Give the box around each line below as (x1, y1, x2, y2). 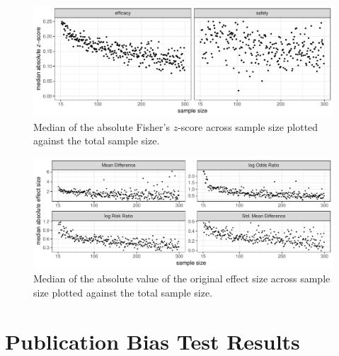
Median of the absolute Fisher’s (33, 119, 170, 134)
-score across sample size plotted (178, 119, 318, 134)
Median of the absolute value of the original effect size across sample (33, 271, 331, 286)
